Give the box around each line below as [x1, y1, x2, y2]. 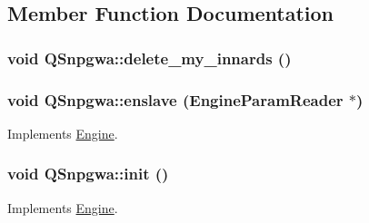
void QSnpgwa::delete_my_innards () [7, 46, 292, 69]
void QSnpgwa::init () [7, 162, 169, 185]
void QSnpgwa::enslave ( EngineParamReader [7, 88, 344, 111]
